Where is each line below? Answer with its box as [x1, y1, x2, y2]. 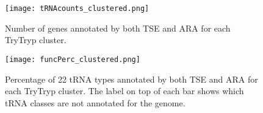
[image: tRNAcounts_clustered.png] [5, 4, 150, 13]
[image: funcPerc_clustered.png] [5, 55, 140, 64]
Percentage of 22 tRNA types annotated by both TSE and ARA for [5, 72, 258, 85]
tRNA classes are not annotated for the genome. [5, 96, 186, 109]
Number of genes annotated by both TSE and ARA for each [5, 21, 231, 34]
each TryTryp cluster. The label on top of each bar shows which [5, 84, 244, 97]
